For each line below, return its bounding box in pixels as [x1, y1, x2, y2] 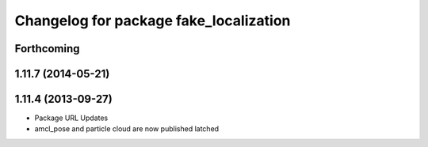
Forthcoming [14, 42, 80, 55]
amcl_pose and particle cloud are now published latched [34, 124, 220, 134]
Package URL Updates [34, 113, 109, 122]
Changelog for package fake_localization [14, 12, 291, 29]
